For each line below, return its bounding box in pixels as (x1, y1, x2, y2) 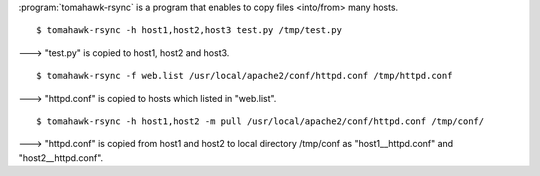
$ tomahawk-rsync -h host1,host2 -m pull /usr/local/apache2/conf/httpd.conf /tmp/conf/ (36, 115, 485, 127)
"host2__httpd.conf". (18, 151, 104, 164)
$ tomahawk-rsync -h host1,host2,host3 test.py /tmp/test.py (36, 25, 342, 36)
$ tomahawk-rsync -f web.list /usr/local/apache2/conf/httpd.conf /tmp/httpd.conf (36, 70, 453, 82)
